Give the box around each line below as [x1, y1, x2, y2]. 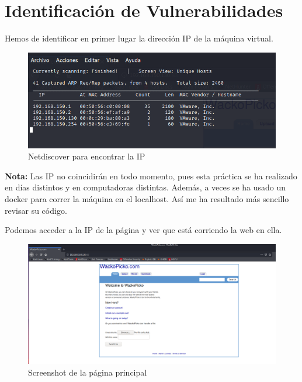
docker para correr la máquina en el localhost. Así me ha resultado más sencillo [5, 193, 289, 205]
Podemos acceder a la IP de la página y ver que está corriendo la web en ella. [5, 224, 282, 236]
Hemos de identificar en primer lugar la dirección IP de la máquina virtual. [5, 32, 273, 44]
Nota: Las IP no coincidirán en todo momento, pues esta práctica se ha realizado [5, 169, 297, 182]
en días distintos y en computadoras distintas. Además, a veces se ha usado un [5, 181, 286, 193]
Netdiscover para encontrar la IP [28, 150, 145, 162]
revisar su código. [5, 204, 67, 216]
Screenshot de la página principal [28, 366, 147, 378]
